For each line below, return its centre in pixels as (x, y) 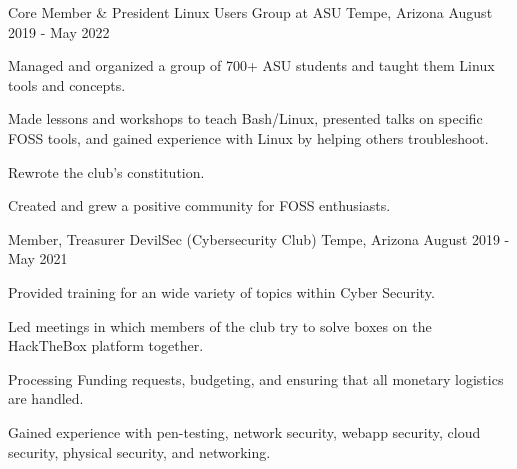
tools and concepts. (67, 84)
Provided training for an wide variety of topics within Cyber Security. (221, 291)
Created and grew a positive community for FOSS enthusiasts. (199, 205)
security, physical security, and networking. (139, 451)
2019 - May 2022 (59, 31)
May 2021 (38, 258)
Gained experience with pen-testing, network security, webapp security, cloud (244, 431)
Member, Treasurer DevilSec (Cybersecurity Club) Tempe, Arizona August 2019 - (259, 238)
